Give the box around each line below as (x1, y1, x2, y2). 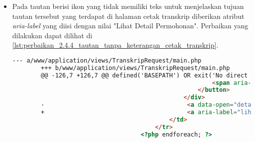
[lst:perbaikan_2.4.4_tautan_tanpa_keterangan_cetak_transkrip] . (12, 40, 219, 50)
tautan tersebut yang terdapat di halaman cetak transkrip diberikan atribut (12, 10, 245, 21)
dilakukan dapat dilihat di (12, 30, 93, 40)
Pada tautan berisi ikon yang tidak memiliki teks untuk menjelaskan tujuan (12, 1, 244, 11)
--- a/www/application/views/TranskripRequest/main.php (12, 57, 202, 64)
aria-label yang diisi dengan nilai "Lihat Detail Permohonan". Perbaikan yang (12, 20, 249, 31)
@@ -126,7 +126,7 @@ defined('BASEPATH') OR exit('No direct (41, 71, 248, 79)
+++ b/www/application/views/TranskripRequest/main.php (41, 64, 230, 71)
